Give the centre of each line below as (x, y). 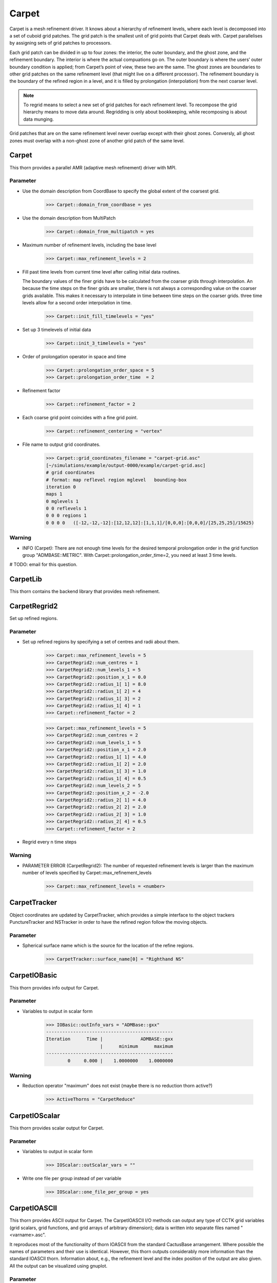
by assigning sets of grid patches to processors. (61, 43)
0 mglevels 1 (62, 501)
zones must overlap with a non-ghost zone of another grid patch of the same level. (97, 141)
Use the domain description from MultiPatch (69, 218)
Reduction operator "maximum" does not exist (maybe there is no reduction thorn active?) (117, 1086)
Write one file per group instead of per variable (72, 1178)
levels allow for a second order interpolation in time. (77, 303)
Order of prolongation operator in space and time (74, 357)
